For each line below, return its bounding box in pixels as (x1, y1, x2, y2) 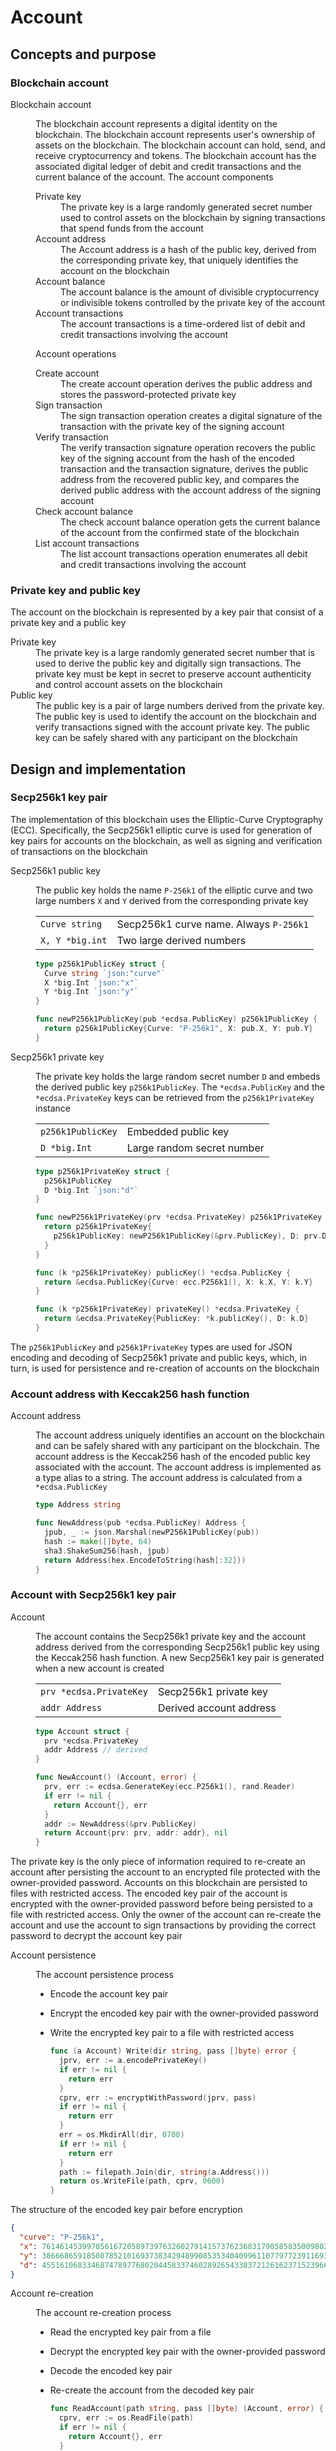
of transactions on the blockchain (10, 845, 148, 857)
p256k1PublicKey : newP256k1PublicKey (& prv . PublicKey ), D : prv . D (53, 1231, 327, 1241)
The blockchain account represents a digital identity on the (35, 117, 278, 130)
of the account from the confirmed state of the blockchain (60, 526, 300, 538)
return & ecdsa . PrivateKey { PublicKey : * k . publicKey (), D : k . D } (44, 1314, 309, 1324)
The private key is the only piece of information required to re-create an (10, 1856, 306, 1868)
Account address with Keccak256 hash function (10, 1387, 250, 1401)
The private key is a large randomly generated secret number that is (35, 647, 315, 659)
